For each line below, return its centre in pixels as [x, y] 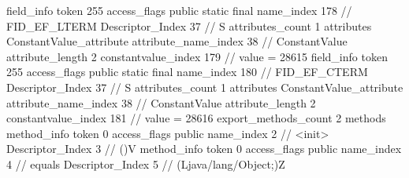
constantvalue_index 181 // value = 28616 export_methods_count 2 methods [196, 118]
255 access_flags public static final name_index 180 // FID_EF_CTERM [187, 72]
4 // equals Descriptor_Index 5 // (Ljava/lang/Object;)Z [146, 163]
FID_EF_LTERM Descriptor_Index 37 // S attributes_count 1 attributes [189, 25]
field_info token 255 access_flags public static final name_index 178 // [179, 10]
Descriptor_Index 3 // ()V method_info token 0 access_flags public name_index [204, 149]
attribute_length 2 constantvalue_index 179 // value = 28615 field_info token [197, 56]
